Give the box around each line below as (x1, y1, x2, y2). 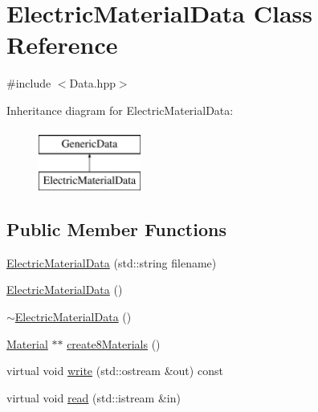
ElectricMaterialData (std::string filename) (6, 254, 217, 271)
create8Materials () (67, 335, 161, 352)
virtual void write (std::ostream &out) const (6, 362, 223, 379)
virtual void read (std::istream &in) (6, 389, 181, 406)
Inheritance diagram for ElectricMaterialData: (6, 101, 234, 118)
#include (6, 75, 51, 92)
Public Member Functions (6, 217, 226, 242)
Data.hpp (69, 75, 116, 92)
